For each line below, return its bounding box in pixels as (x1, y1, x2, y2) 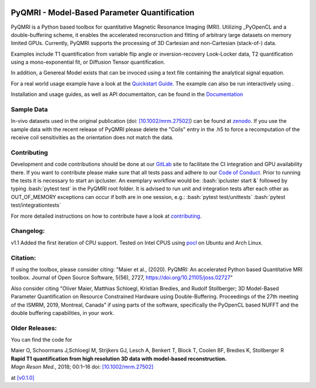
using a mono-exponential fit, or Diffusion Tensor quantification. (11, 59, 165, 66)
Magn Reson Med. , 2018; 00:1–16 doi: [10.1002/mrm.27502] (11, 363, 154, 370)
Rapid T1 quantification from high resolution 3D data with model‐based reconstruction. (11, 355, 227, 362)
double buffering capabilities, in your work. (11, 309, 115, 316)
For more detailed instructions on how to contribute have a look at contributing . (11, 212, 202, 219)
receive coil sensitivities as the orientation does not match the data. (11, 134, 174, 141)
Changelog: (11, 227, 45, 235)
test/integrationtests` (11, 202, 61, 209)
